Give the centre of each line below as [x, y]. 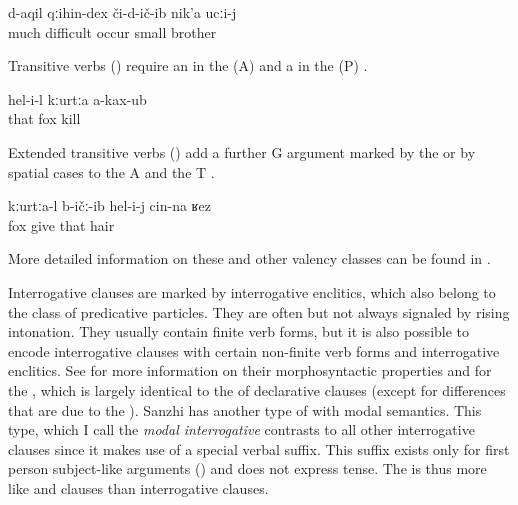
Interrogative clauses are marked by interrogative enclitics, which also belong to [252, 291]
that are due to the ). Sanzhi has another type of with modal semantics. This [245, 409]
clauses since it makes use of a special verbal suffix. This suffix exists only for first [259, 448]
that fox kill [44, 118]
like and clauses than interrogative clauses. [138, 487]
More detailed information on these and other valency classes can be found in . [249, 258]
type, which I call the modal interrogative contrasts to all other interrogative [241, 429]
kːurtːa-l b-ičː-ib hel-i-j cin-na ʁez [109, 205]
